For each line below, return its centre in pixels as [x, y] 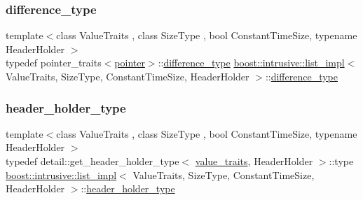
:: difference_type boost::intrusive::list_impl [251, 63]
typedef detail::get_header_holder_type [93, 161]
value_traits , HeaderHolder [254, 161]
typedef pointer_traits [54, 63]
